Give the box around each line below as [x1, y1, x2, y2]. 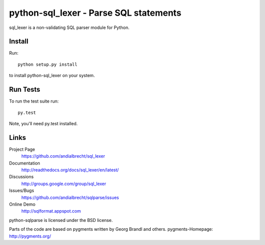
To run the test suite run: [9, 98, 59, 104]
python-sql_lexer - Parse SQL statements [9, 7, 182, 18]
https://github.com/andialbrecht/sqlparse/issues [21, 194, 119, 200]
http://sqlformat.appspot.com [21, 208, 81, 214]
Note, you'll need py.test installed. [9, 120, 78, 126]
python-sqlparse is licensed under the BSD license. [9, 217, 113, 223]
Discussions [9, 174, 34, 180]
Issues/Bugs [9, 188, 34, 193]
